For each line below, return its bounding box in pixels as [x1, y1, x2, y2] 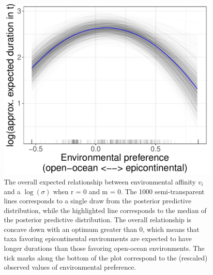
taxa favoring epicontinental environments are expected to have [4, 233, 192, 244]
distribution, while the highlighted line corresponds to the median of [4, 205, 207, 215]
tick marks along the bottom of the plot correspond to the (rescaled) [4, 252, 208, 262]
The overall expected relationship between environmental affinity [4, 176, 196, 186]
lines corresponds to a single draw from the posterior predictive [4, 196, 192, 206]
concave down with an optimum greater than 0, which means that [4, 224, 199, 234]
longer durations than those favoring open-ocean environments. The [4, 243, 205, 253]
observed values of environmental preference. [4, 262, 136, 272]
